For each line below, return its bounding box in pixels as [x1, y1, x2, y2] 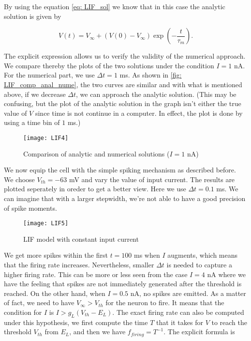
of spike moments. [4, 202, 57, 213]
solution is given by [4, 11, 61, 21]
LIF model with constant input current [23, 233, 139, 244]
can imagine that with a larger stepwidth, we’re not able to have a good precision [4, 193, 246, 203]
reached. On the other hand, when [4, 288, 105, 298]
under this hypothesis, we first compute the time [4, 317, 148, 327]
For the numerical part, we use [4, 70, 95, 80]
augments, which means [167, 250, 238, 260]
